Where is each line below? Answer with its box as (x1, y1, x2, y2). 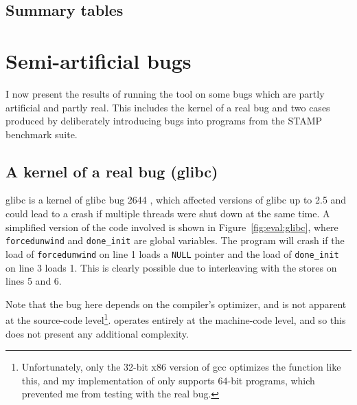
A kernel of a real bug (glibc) (5, 160, 218, 182)
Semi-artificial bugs (5, 46, 192, 74)
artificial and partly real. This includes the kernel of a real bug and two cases (5, 100, 330, 114)
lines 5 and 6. (5, 274, 62, 288)
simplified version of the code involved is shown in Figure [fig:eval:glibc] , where (5, 219, 338, 234)
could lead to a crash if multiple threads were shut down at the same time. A (5, 206, 330, 221)
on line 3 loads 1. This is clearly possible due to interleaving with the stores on (5, 260, 337, 274)
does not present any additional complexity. (5, 326, 189, 340)
